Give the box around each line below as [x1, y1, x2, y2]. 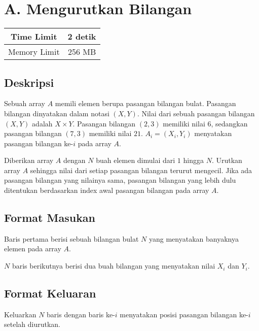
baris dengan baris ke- [47, 309, 115, 319]
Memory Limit [8, 46, 60, 58]
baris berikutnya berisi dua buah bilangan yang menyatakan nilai [12, 260, 215, 271]
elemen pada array [4, 243, 61, 254]
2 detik [67, 30, 96, 43]
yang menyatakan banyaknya [149, 233, 239, 244]
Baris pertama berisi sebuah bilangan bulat [4, 233, 139, 244]
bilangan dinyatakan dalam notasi [4, 108, 109, 118]
